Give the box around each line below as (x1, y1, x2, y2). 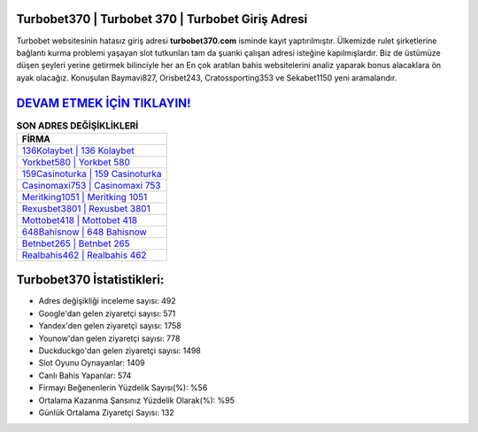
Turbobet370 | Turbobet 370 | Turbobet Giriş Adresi (16, 12, 308, 27)
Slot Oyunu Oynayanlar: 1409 (38, 358, 145, 368)
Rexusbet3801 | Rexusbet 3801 (21, 202, 150, 214)
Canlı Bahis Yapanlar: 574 (38, 370, 132, 381)
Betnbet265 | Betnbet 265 (21, 237, 130, 250)
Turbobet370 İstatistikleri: (16, 273, 165, 288)
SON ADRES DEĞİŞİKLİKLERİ (16, 120, 139, 132)
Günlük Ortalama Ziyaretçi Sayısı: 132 (38, 407, 174, 418)
